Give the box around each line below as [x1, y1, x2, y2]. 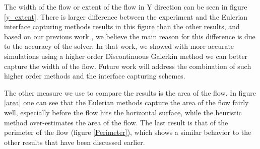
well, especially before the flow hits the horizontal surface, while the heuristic [4, 107, 242, 117]
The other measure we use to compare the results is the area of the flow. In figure [4, 87, 256, 98]
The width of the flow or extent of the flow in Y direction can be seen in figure [4, 2, 247, 12]
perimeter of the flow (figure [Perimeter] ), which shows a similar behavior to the [4, 127, 251, 137]
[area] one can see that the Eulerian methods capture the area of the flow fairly [4, 97, 249, 108]
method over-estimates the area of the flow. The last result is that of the [4, 117, 228, 127]
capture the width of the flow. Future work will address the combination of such [4, 60, 251, 71]
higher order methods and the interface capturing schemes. [4, 70, 185, 81]
